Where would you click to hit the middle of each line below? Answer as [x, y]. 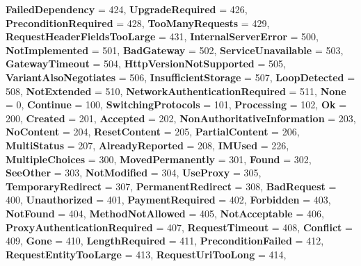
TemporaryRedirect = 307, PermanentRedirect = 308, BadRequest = [171, 186]
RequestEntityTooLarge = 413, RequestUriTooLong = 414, [146, 254]
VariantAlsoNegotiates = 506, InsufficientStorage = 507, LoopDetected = [180, 77]
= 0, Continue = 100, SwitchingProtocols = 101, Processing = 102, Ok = [176, 105]
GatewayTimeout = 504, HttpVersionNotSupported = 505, [146, 64]
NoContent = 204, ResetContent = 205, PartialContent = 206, [153, 132]
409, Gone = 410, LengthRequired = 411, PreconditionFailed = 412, [165, 241]
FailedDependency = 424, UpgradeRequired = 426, [127, 9]
